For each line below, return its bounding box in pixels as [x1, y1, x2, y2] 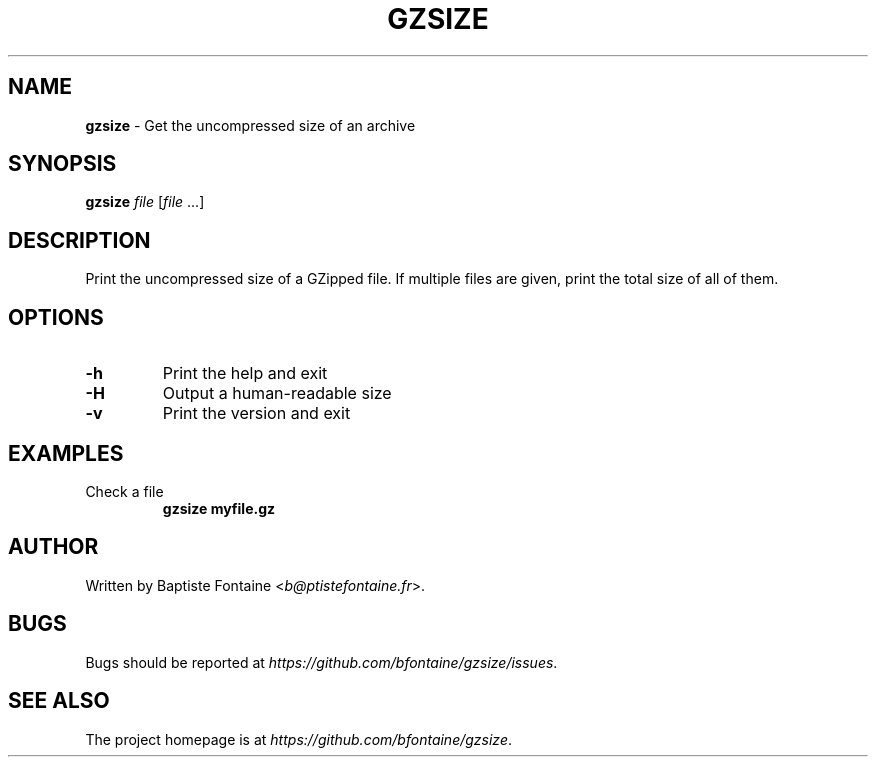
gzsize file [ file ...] [85, 193, 205, 211]
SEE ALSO [8, 688, 110, 714]
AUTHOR [8, 534, 99, 560]
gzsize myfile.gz [162, 499, 276, 517]
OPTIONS [8, 304, 104, 330]
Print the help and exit [162, 363, 328, 384]
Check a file [85, 482, 164, 500]
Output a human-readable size [162, 383, 392, 404]
